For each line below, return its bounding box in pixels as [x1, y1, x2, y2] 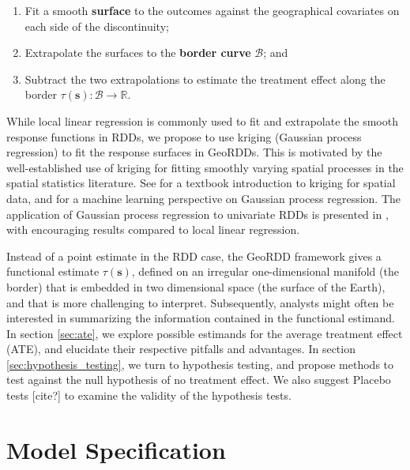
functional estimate [6, 263, 100, 280]
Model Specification [6, 433, 226, 465]
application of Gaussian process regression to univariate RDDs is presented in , [6, 205, 389, 222]
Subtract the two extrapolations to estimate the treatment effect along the [24, 70, 386, 87]
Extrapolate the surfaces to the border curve [24, 44, 251, 61]
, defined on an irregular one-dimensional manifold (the [131, 263, 399, 280]
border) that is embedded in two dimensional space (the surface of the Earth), [6, 278, 386, 295]
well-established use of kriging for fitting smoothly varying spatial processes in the [6, 159, 404, 175]
